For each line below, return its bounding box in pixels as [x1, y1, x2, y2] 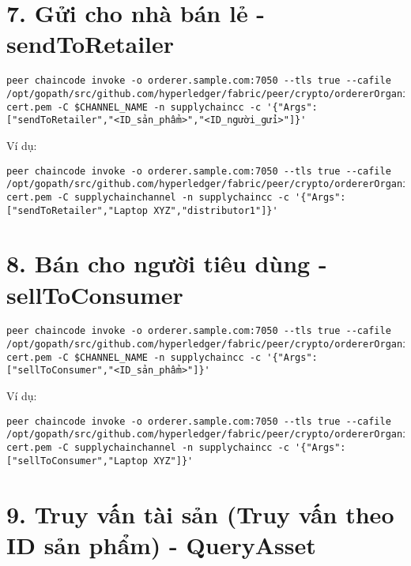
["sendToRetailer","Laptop [6, 204, 148, 216]
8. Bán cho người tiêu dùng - [6, 247, 327, 279]
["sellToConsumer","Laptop [6, 455, 148, 467]
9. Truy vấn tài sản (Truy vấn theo [6, 497, 394, 530]
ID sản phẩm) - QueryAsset [6, 528, 316, 560]
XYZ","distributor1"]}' [153, 204, 278, 216]
